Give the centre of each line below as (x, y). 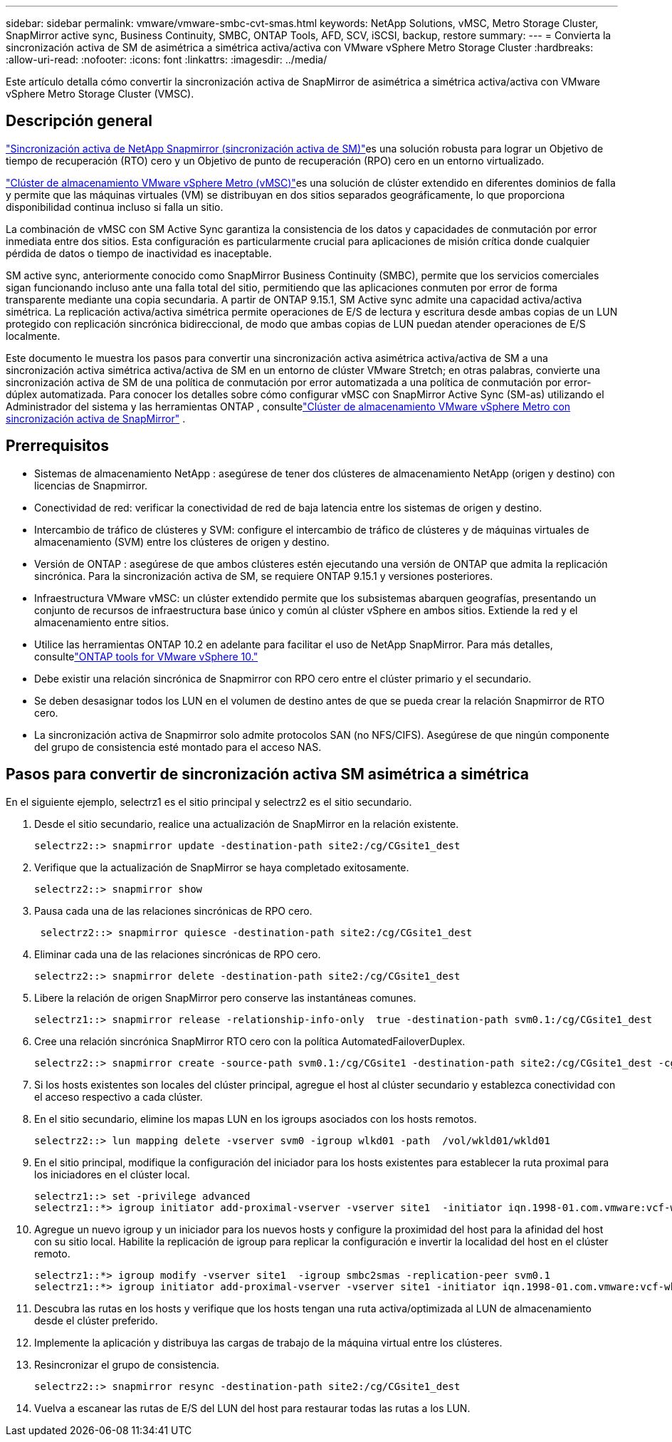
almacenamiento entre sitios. (102, 622)
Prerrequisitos (57, 446)
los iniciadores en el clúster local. (112, 1174)
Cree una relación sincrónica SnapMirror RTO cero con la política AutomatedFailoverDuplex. (250, 1041)
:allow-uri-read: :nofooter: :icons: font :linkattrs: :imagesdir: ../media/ (167, 59)
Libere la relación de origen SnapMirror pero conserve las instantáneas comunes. (225, 997)
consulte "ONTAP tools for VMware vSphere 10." (146, 656)
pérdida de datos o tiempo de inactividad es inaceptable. (139, 253)
